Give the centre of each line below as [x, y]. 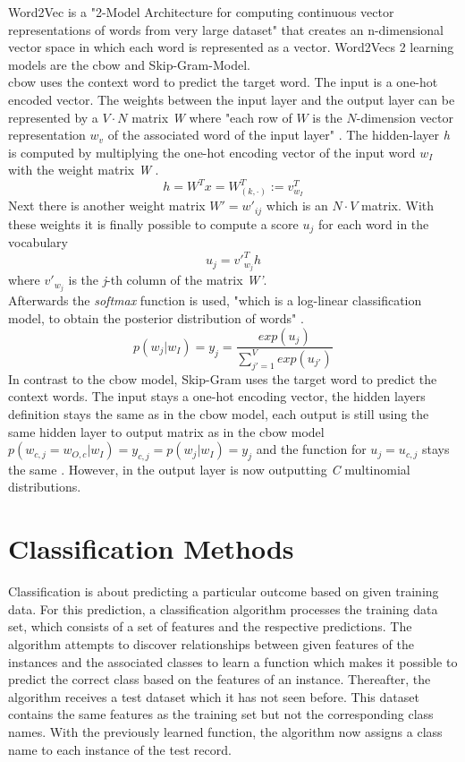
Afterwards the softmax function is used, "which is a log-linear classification [215, 300]
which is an [297, 205]
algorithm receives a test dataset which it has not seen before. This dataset [214, 696]
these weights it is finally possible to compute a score [153, 223]
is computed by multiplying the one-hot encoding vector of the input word [212, 152]
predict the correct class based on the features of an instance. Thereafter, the [220, 679]
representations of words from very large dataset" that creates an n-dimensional [226, 29]
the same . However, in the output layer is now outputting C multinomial [209, 469]
